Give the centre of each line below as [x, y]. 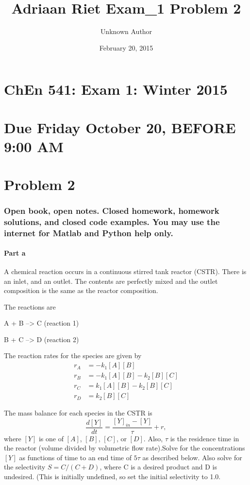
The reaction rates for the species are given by [73, 355]
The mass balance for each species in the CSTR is [78, 413]
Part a [15, 252]
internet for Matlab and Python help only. [89, 233]
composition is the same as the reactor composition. [81, 290]
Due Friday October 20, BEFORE [120, 127]
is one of [51, 438]
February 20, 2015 [126, 47]
